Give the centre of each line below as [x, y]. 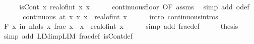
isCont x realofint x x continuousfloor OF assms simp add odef [134, 6]
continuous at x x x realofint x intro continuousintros [120, 16]
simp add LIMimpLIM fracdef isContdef [68, 35]
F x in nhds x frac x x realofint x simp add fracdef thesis [121, 26]
